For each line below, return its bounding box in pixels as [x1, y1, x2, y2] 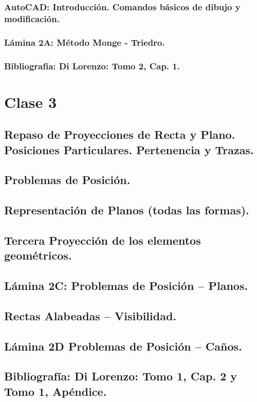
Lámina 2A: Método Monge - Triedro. [4, 35, 165, 48]
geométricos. [4, 247, 72, 263]
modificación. [4, 12, 60, 25]
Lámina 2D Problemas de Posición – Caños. [4, 338, 242, 354]
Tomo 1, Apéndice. [4, 383, 107, 399]
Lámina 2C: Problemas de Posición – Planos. [4, 278, 248, 294]
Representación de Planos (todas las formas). [4, 202, 249, 218]
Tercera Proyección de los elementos [4, 232, 201, 248]
